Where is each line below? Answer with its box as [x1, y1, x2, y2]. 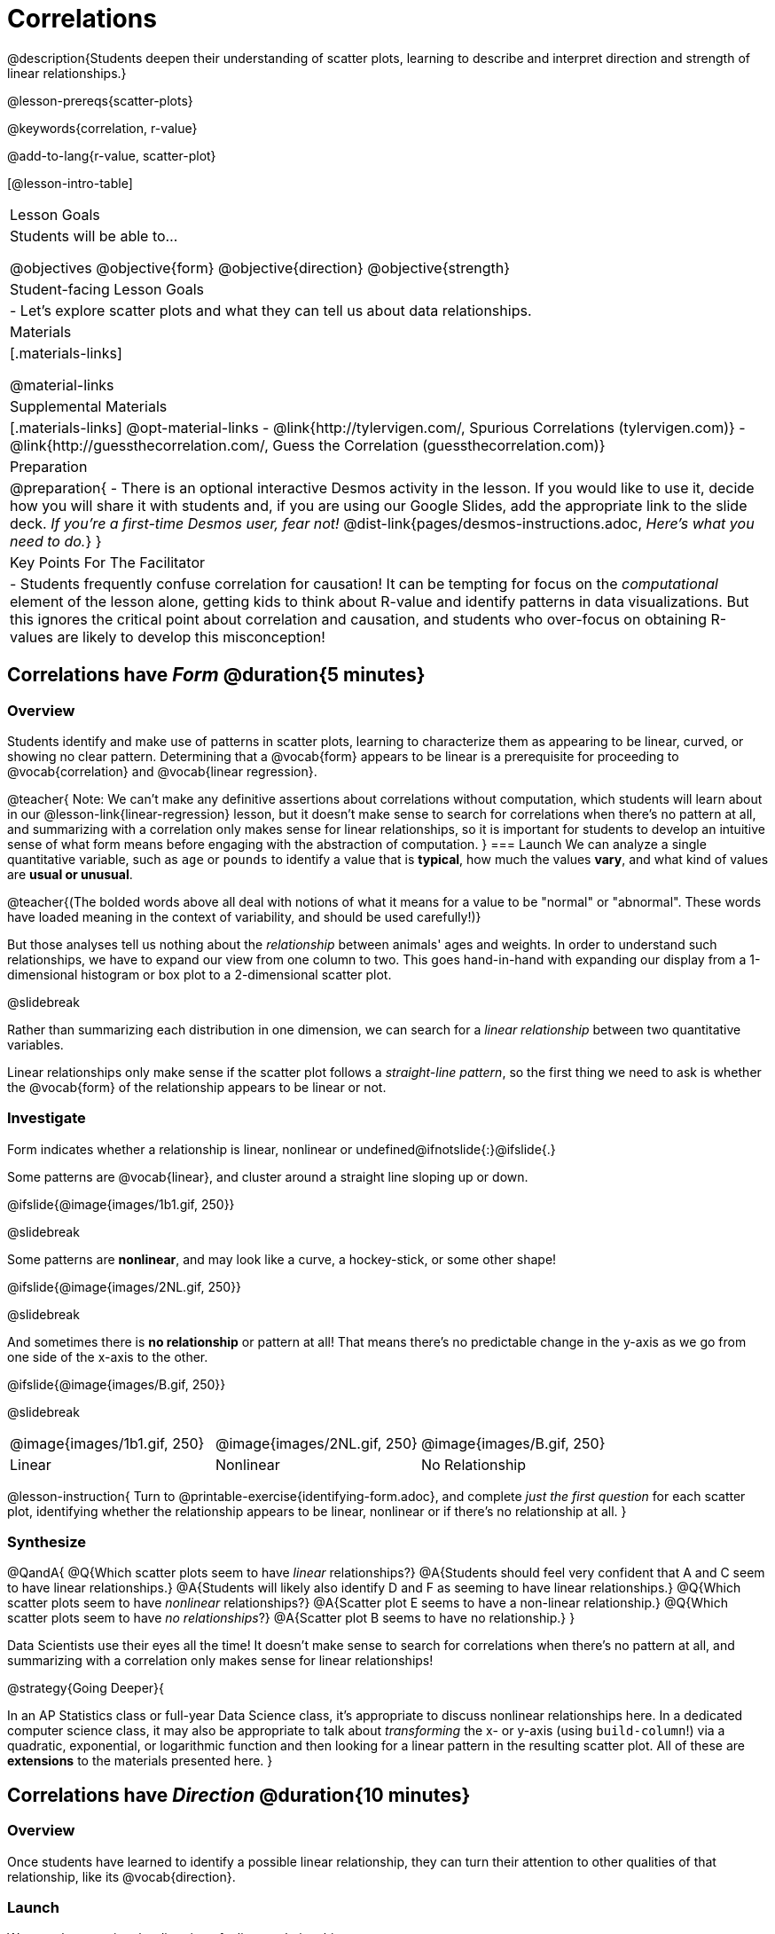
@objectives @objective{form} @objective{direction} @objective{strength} [10, 258, 511, 277]
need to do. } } [10, 531, 102, 550]
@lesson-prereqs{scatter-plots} [7, 92, 193, 108]
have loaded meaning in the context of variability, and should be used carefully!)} [7, 908, 481, 924]
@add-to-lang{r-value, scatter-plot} [7, 147, 216, 163]
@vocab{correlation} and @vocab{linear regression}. [7, 763, 317, 779]
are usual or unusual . [7, 866, 133, 882]
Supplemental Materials [10, 397, 168, 415]
